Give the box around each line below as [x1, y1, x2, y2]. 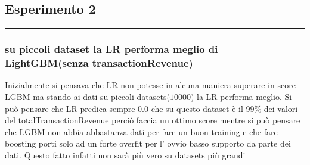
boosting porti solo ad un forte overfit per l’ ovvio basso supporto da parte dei [5, 137, 291, 150]
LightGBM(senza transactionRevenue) [5, 55, 193, 70]
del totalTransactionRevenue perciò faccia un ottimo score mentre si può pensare [5, 114, 300, 126]
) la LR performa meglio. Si [190, 90, 292, 102]
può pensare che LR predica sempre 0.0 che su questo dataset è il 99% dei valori [5, 102, 298, 114]
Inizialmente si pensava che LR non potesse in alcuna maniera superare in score [5, 79, 296, 91]
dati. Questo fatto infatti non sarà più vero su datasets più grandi [5, 148, 246, 161]
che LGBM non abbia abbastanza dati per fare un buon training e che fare [5, 125, 278, 138]
